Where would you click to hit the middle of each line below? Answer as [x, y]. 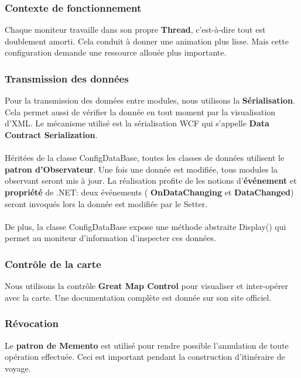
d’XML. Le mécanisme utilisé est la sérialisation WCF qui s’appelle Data [137, 123]
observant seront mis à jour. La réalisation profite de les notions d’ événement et [151, 181]
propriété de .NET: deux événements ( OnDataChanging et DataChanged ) [149, 192]
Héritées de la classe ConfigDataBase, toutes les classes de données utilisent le [145, 158]
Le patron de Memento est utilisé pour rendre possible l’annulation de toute [147, 345]
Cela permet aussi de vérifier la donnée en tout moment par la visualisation [140, 111]
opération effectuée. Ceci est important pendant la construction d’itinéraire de [145, 357]
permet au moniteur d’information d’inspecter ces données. [110, 238]
